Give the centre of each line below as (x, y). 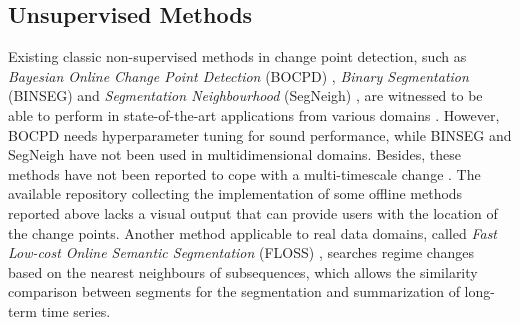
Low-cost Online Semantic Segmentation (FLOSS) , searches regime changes (241, 252)
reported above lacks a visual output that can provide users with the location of (253, 212)
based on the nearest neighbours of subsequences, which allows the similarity (243, 271)
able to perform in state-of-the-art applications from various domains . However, (254, 114)
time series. (76, 310)
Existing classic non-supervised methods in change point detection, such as (237, 56)
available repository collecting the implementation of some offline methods (235, 193)
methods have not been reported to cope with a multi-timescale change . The (244, 173)
